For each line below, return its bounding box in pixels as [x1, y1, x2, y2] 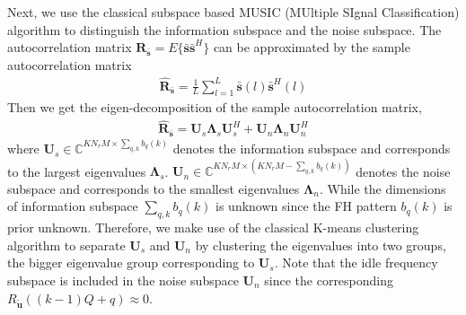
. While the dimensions [319, 179, 446, 197]
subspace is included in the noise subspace [7, 271, 239, 290]
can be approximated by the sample [213, 38, 410, 57]
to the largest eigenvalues [7, 162, 146, 180]
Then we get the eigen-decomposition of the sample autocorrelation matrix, [7, 98, 422, 117]
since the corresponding [264, 271, 394, 290]
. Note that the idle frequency [274, 253, 438, 272]
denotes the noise [356, 162, 451, 180]
